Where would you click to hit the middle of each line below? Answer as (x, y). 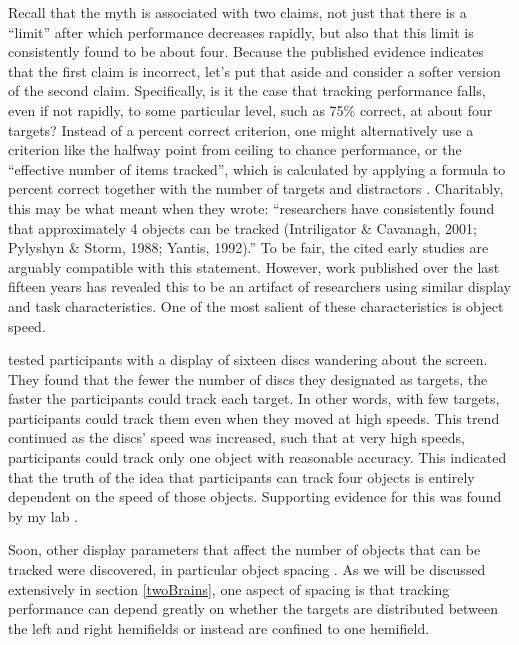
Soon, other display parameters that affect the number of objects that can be (244, 549)
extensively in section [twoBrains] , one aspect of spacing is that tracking (229, 588)
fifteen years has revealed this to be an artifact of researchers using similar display (259, 286)
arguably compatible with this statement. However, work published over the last (254, 266)
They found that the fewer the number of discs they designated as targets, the (248, 378)
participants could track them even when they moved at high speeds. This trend (254, 417)
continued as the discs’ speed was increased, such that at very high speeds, (236, 437)
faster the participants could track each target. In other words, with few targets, (254, 398)
